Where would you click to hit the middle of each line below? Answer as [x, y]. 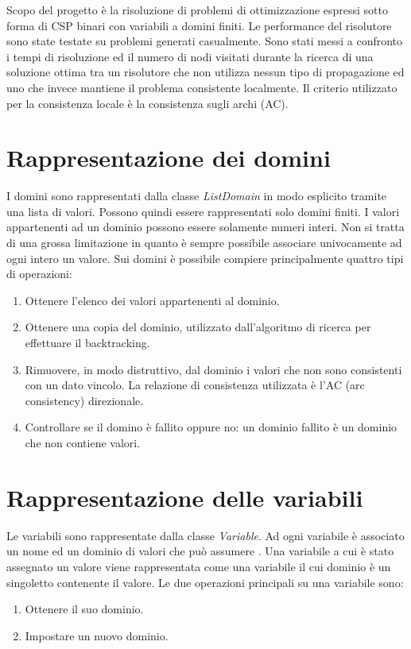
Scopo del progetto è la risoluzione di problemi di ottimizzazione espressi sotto [198, 10]
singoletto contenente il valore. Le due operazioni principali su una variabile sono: [205, 582]
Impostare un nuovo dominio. [97, 635]
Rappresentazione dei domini [169, 158]
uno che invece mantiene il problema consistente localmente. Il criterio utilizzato [202, 87]
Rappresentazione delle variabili [185, 497]
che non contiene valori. [83, 442]
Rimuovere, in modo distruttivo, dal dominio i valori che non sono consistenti [213, 369]
